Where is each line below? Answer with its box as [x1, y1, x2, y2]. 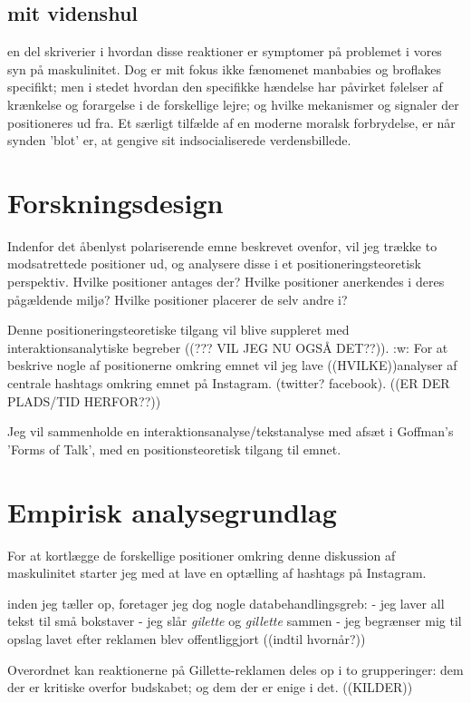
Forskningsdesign [7, 183, 224, 220]
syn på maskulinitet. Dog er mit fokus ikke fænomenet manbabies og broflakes [7, 59, 441, 78]
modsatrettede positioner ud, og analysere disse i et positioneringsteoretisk [7, 254, 421, 273]
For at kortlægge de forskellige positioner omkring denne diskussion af [7, 545, 396, 564]
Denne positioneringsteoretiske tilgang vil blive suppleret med [7, 320, 350, 339]
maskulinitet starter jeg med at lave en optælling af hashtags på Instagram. [7, 563, 427, 582]
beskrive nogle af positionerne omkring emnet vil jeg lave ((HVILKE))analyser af [7, 356, 457, 375]
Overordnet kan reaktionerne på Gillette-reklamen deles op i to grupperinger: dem [7, 659, 464, 679]
